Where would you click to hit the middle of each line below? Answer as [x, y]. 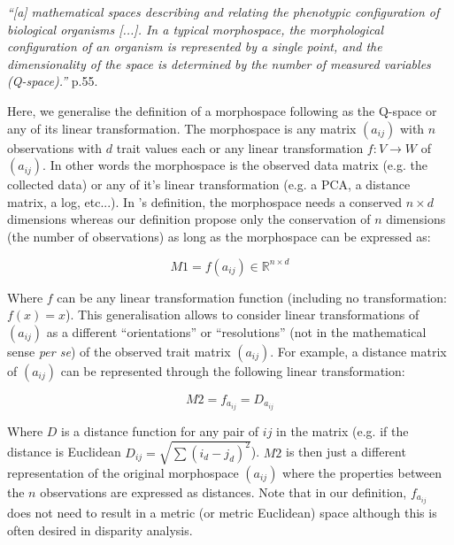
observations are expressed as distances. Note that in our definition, [223, 491]
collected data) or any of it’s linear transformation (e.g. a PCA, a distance [209, 184]
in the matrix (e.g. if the [342, 430]
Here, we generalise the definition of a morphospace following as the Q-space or [222, 110]
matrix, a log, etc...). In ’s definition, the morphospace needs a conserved [205, 201]
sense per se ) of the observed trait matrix [119, 351]
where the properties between [362, 472]
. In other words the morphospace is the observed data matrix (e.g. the [235, 165]
